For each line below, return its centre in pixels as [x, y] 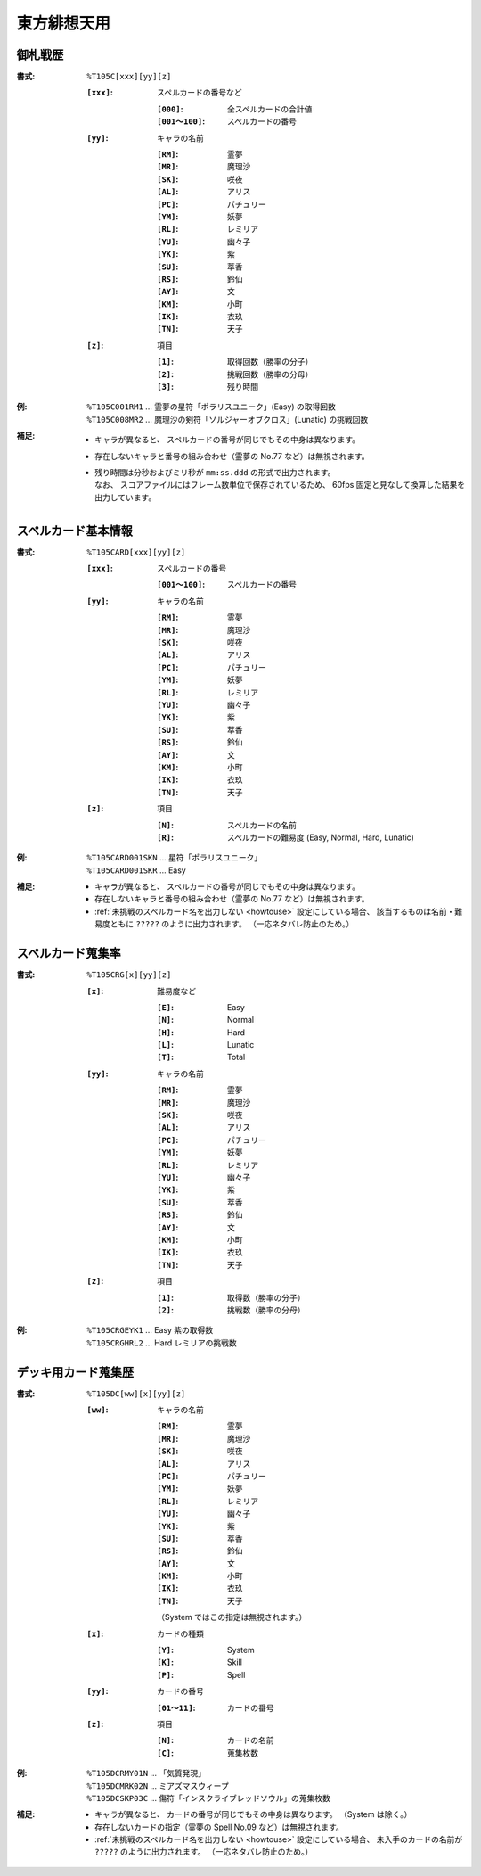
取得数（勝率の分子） [266, 1297]
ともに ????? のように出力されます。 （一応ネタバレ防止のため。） [232, 924]
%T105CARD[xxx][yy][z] [136, 552]
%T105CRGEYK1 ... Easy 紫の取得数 [150, 1330]
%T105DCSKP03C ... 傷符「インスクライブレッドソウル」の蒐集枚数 [209, 1798]
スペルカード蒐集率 [69, 954]
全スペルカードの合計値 [270, 109]
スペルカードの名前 [262, 825]
